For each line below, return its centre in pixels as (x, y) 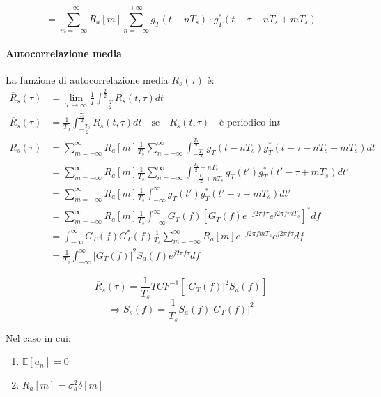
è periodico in (248, 123)
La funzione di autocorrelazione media (87, 79)
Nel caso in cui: (38, 337)
